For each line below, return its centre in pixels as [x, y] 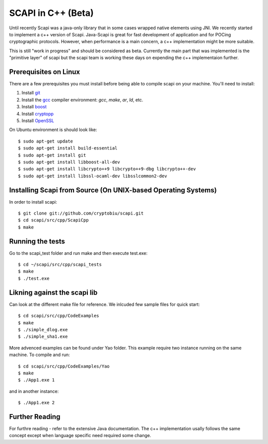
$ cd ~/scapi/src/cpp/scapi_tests [60, 265]
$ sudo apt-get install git [52, 155]
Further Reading [35, 416]
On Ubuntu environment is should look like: [53, 130]
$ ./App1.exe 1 [36, 380]
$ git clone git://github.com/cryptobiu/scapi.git [81, 213]
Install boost [34, 107]
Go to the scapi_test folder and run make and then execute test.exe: [78, 253]
